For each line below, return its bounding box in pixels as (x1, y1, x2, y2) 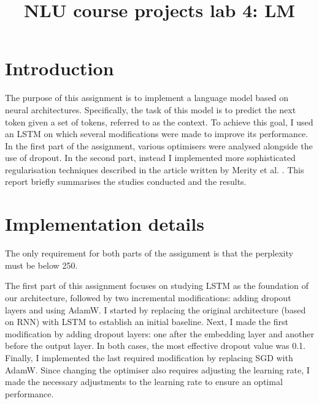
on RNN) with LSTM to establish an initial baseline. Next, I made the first (5, 315, 288, 328)
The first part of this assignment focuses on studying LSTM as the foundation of (5, 279, 309, 292)
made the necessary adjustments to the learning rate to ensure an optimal (5, 375, 283, 388)
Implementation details (5, 211, 204, 236)
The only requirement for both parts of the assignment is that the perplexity (5, 247, 293, 260)
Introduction (5, 56, 114, 81)
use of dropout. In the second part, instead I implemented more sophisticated (5, 151, 296, 164)
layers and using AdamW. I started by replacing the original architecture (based (5, 303, 306, 316)
